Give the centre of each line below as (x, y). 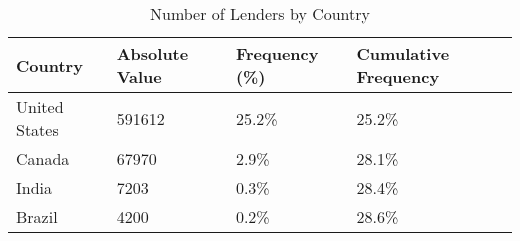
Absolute (152, 53)
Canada (43, 158)
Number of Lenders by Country (260, 13)
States (37, 129)
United (40, 106)
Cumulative (403, 53)
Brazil (37, 216)
